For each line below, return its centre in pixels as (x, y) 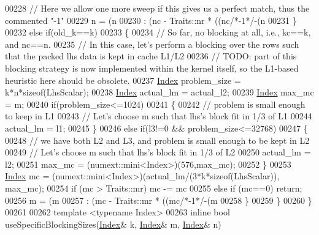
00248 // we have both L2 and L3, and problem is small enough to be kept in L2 (157, 140)
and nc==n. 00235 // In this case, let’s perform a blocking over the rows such (152, 44)
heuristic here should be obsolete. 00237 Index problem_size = (123, 80)
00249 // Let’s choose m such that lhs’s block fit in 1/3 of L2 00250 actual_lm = (158, 152)
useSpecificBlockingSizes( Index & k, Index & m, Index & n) (113, 224)
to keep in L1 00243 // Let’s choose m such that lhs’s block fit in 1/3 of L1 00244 (159, 116)
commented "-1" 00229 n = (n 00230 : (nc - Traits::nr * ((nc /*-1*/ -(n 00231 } (151, 20)
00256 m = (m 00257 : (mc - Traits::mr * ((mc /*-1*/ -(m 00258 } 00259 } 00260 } (159, 200)
